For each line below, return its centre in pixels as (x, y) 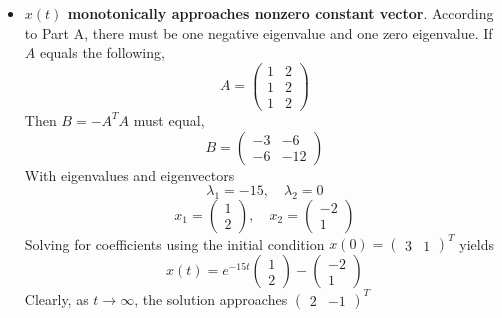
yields (476, 243)
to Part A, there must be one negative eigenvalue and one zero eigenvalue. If (258, 32)
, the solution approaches (211, 298)
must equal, (169, 119)
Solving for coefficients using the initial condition (174, 243)
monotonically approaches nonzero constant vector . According (280, 13)
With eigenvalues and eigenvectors (129, 174)
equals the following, (102, 52)
